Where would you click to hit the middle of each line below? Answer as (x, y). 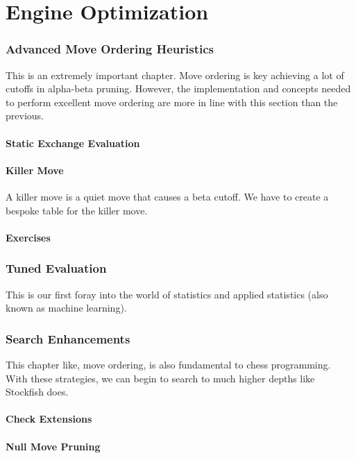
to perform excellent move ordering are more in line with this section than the (172, 102)
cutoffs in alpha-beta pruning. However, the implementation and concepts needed (178, 88)
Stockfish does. (37, 392)
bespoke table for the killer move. (77, 210)
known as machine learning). (66, 308)
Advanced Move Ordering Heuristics (110, 49)
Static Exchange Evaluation (73, 143)
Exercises (28, 237)
